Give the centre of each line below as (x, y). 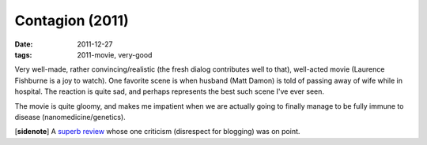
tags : (23, 54)
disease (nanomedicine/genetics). (70, 117)
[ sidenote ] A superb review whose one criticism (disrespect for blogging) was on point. (157, 132)
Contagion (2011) (72, 20)
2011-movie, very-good (115, 54)
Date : (24, 44)
